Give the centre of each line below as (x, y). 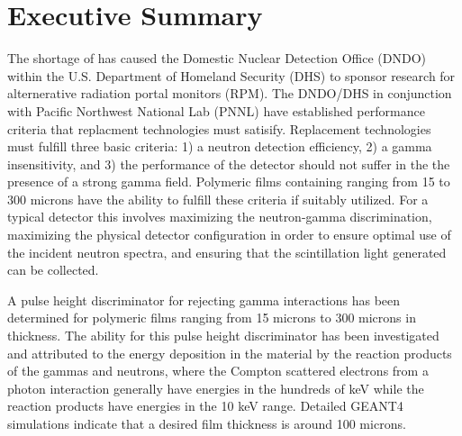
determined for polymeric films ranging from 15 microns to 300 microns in (212, 318)
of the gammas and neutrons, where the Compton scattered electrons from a (218, 371)
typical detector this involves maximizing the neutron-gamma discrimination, (220, 217)
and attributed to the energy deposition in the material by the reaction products (230, 353)
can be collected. (53, 270)
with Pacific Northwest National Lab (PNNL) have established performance (216, 110)
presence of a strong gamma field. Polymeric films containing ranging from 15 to (229, 182)
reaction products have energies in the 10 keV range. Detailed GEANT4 (205, 406)
